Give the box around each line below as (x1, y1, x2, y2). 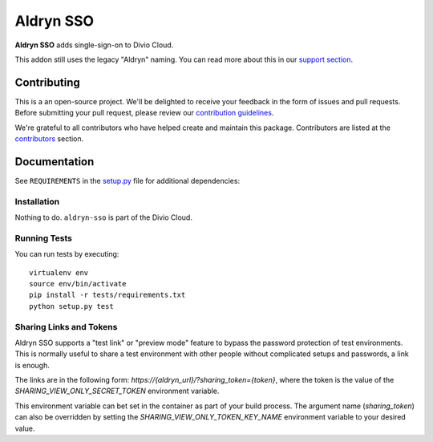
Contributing (14, 75, 80, 89)
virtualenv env (29, 268, 89, 277)
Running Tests (14, 233, 72, 244)
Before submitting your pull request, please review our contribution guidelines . (14, 108, 274, 118)
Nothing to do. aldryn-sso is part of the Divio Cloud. (14, 213, 192, 222)
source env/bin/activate (29, 279, 127, 288)
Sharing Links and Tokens (14, 321, 118, 332)
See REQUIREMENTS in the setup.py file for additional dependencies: (14, 176, 241, 185)
